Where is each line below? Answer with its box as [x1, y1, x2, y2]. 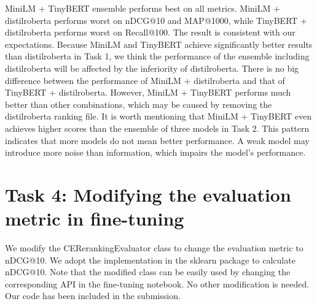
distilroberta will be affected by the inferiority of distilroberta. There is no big [5, 61, 299, 74]
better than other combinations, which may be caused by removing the [5, 97, 272, 110]
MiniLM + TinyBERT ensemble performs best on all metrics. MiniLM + [5, 2, 280, 14]
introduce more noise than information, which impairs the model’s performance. [5, 146, 306, 159]
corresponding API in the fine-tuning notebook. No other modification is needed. [5, 277, 310, 290]
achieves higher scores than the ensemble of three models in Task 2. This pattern [5, 121, 310, 134]
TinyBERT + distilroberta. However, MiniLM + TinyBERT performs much [5, 86, 291, 99]
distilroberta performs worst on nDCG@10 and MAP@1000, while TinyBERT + [5, 13, 307, 26]
